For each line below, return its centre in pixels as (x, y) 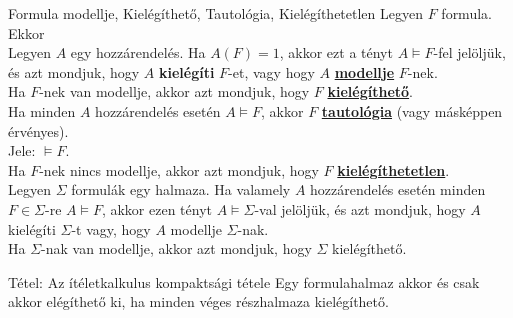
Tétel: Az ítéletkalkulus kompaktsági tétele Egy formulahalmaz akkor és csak (244, 281)
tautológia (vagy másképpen (412, 110)
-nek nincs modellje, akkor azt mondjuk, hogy (179, 169)
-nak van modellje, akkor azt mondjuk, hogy (176, 248)
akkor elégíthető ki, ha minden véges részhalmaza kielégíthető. (198, 301)
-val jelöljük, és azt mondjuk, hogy (360, 208)
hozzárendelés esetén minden (398, 189)
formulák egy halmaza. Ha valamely (181, 189)
